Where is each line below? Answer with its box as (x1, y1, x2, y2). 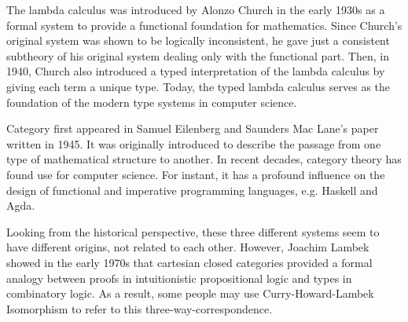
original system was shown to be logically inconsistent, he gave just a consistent (6, 32, 390, 49)
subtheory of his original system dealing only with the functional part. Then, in (6, 47, 389, 64)
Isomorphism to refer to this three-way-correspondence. (6, 300, 273, 317)
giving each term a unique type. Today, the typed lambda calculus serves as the (6, 78, 391, 94)
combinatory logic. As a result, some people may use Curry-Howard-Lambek (6, 285, 374, 302)
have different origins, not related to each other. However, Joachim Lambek (6, 239, 369, 255)
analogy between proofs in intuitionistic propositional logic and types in (6, 269, 352, 286)
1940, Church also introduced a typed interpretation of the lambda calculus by (6, 63, 385, 79)
